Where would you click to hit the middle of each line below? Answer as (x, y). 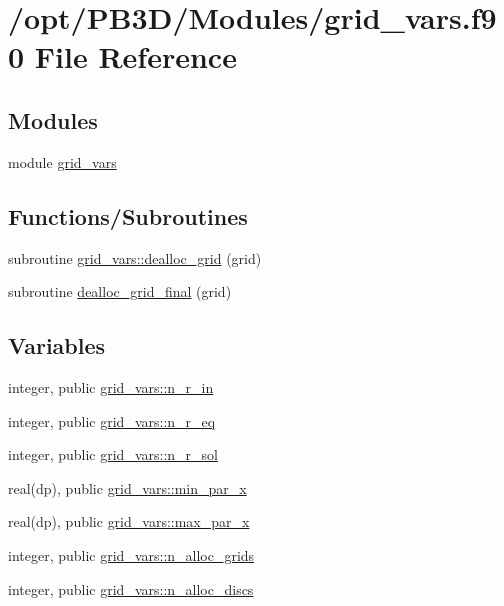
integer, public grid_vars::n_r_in (111, 386)
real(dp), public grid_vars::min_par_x (127, 487)
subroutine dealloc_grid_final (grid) (120, 291)
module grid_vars (62, 161)
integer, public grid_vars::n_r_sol (113, 454)
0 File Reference (122, 56)
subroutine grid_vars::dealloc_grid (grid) (135, 257)
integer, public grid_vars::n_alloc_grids (131, 554)
